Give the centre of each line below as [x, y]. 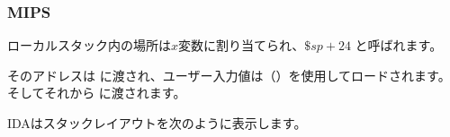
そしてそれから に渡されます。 [97, 93]
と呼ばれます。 [399, 45]
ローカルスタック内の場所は [89, 45]
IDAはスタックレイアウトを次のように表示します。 [157, 123]
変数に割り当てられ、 [242, 45]
